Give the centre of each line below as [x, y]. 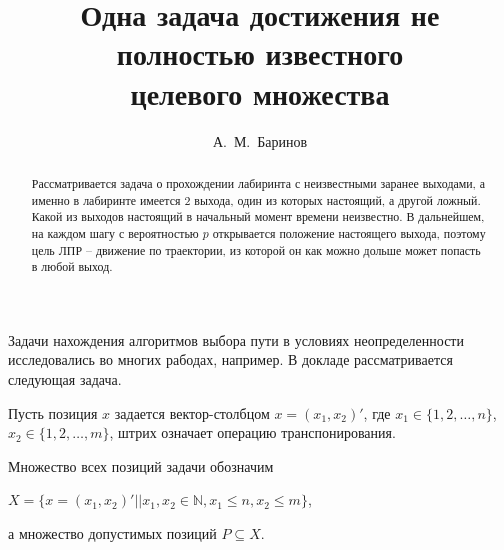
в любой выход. [72, 266]
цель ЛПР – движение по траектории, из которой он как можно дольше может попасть [256, 249]
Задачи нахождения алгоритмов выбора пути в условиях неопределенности [236, 339]
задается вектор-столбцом [192, 412]
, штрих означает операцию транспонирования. [252, 432]
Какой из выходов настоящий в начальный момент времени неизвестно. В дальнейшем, [258, 216]
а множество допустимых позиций [112, 532]
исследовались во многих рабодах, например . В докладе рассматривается [230, 359]
